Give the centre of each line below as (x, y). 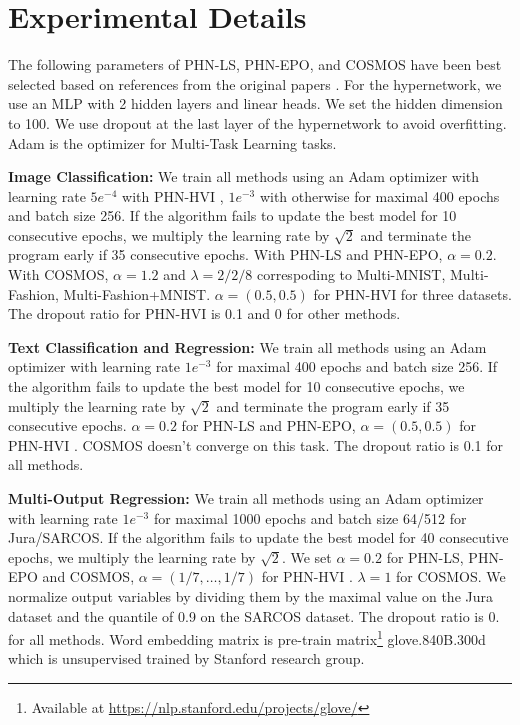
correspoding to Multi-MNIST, (351, 274)
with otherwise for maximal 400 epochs (379, 195)
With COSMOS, (58, 274)
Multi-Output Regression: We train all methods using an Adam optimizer (246, 498)
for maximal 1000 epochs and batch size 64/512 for (310, 517)
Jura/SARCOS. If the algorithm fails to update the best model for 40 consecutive (258, 537)
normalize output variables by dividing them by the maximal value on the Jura (250, 595)
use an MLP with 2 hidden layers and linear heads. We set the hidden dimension (255, 103)
